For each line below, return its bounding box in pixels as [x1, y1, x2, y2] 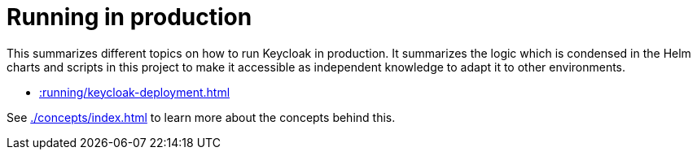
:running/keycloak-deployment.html [39, 84, 230, 99]
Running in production [7, 3, 252, 31]
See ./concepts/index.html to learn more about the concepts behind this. [7, 110, 396, 124]
